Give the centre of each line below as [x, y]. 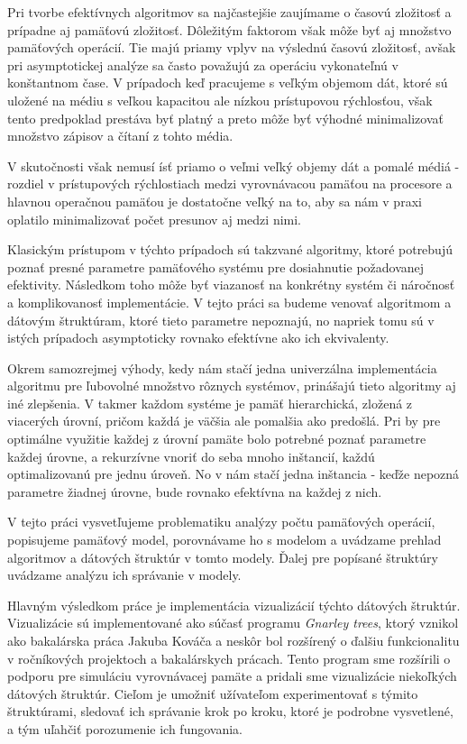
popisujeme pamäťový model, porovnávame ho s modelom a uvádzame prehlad [224, 540]
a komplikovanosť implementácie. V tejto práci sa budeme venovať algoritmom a [229, 302]
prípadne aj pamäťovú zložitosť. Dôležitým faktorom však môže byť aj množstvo [229, 29]
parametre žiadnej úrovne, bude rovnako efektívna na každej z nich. [195, 491]
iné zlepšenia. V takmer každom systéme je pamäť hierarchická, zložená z [210, 403]
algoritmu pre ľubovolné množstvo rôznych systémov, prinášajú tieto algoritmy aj [232, 386]
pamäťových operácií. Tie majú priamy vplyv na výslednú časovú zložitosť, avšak [232, 47]
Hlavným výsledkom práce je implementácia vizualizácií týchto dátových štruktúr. [234, 605]
